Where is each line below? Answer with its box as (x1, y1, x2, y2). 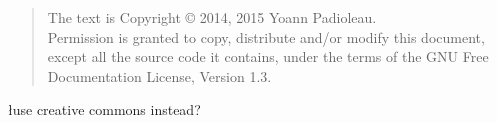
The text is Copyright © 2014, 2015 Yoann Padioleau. (47, 7, 377, 27)
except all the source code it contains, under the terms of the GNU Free (47, 46, 489, 67)
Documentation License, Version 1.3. (47, 65, 272, 86)
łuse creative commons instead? (8, 99, 201, 120)
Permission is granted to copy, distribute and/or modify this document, (47, 26, 485, 47)
